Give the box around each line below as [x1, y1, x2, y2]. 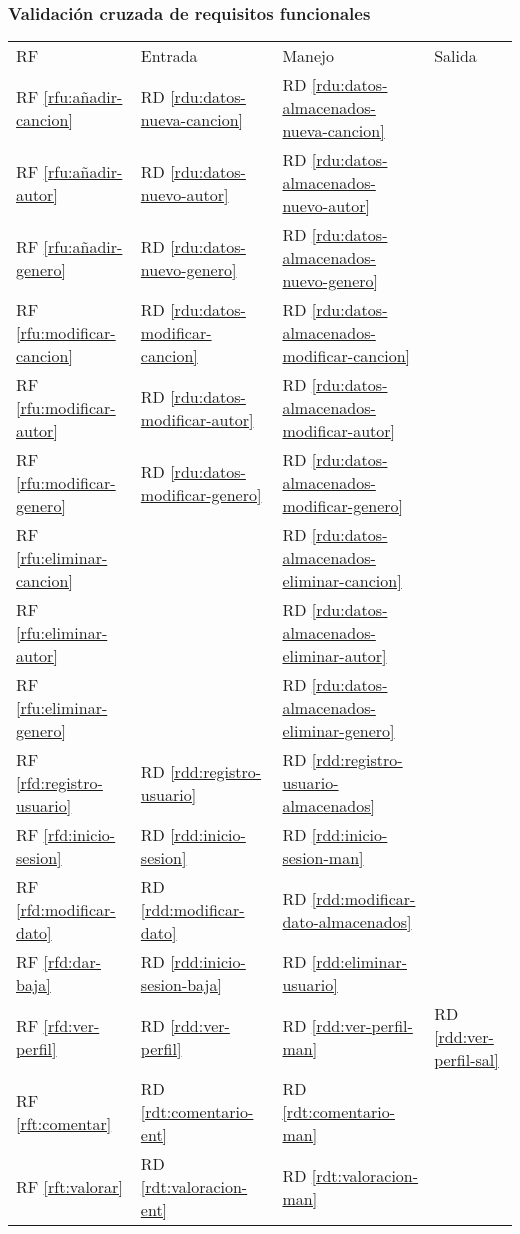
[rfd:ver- [43, 1013, 100, 1037]
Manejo [282, 44, 334, 68]
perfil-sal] [434, 1048, 499, 1072]
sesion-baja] [140, 973, 222, 997]
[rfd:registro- [16, 771, 103, 795]
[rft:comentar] [16, 1111, 112, 1135]
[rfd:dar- [43, 950, 102, 974]
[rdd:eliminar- [311, 950, 407, 974]
